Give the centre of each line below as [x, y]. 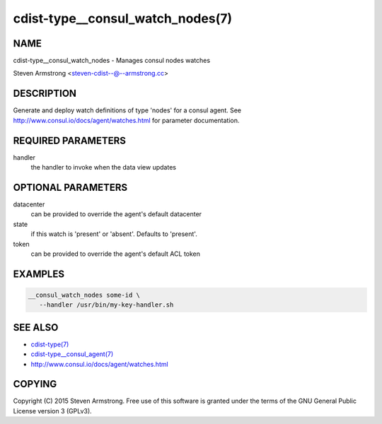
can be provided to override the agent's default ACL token [116, 254]
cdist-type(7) [50, 344]
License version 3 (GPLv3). [52, 411]
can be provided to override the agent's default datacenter [116, 214]
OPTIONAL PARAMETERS [70, 187]
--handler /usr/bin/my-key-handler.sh [106, 305]
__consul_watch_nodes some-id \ [84, 295]
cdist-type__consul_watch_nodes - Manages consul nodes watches [112, 61]
